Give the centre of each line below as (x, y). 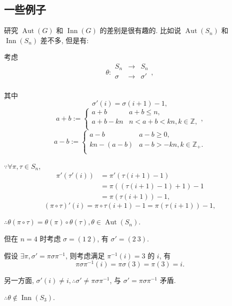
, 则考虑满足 (85, 255)
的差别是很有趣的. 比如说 (140, 30)
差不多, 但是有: (64, 40)
